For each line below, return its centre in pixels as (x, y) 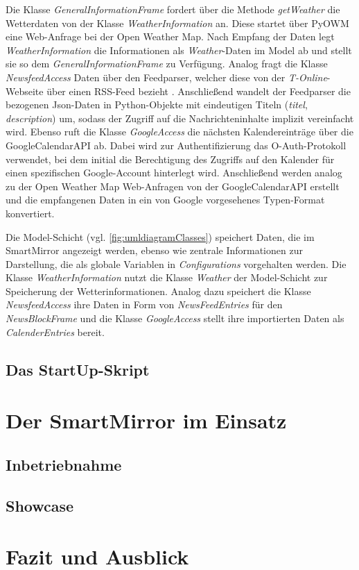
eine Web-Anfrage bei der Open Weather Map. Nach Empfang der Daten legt (170, 36)
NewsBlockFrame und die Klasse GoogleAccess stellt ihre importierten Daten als (175, 318)
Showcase (40, 505)
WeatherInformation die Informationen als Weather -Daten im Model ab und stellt (179, 50)
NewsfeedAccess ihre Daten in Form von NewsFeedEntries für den (144, 304)
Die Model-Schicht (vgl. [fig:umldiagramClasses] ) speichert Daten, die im (160, 236)
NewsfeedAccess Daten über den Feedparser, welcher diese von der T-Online (166, 77)
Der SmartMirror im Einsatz (146, 420)
